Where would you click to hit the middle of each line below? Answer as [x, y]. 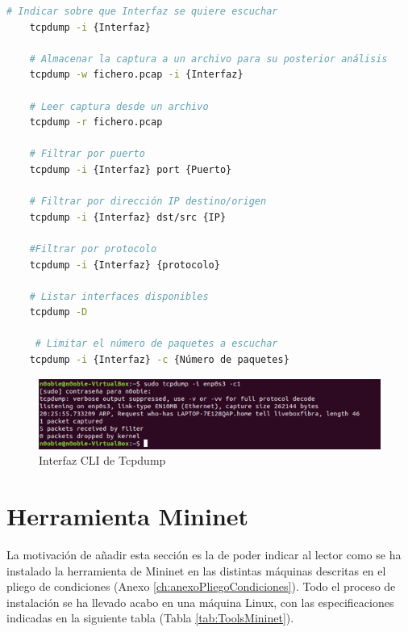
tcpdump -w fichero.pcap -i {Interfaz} [136, 75]
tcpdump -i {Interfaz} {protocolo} [125, 265]
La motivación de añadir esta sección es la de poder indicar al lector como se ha [204, 554]
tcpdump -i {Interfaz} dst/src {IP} [128, 217]
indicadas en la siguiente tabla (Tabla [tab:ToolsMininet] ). [150, 618]
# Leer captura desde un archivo [119, 106]
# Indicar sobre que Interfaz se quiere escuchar [142, 11]
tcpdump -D [58, 312]
